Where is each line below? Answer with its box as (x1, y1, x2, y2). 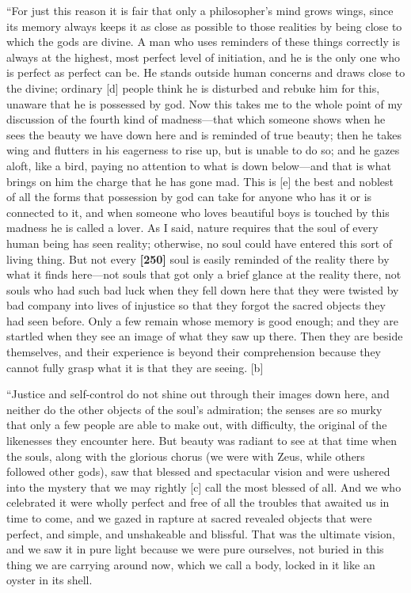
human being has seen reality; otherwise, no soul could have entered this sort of (6, 234, 393, 251)
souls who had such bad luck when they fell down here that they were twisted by (6, 281, 399, 298)
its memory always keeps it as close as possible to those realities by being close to (6, 17, 402, 34)
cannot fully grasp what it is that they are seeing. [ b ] (6, 359, 264, 375)
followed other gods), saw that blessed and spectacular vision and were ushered (6, 463, 390, 480)
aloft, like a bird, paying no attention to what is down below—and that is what (6, 157, 391, 173)
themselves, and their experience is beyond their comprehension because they (6, 344, 382, 360)
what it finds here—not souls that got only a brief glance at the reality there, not (6, 266, 401, 283)
